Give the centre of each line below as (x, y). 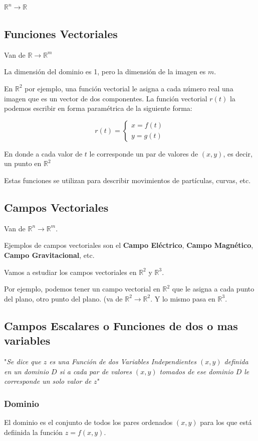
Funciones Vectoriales (61, 33)
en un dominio (27, 371)
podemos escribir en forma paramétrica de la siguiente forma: (98, 108)
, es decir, (238, 153)
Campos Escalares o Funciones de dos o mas (121, 325)
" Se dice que (23, 361)
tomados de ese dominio (196, 371)
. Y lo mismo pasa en (183, 298)
